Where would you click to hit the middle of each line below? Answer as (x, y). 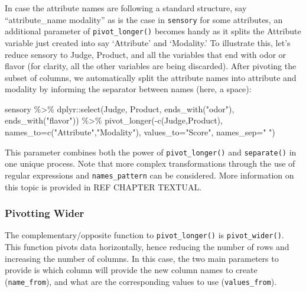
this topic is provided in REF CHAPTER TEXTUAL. (103, 186)
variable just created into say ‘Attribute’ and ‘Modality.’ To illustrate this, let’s (148, 42)
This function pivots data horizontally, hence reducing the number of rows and (147, 247)
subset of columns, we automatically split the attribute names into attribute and (151, 77)
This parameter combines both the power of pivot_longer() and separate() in (151, 152)
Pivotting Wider (45, 213)
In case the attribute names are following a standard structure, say (126, 8)
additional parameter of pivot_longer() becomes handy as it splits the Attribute (153, 31)
